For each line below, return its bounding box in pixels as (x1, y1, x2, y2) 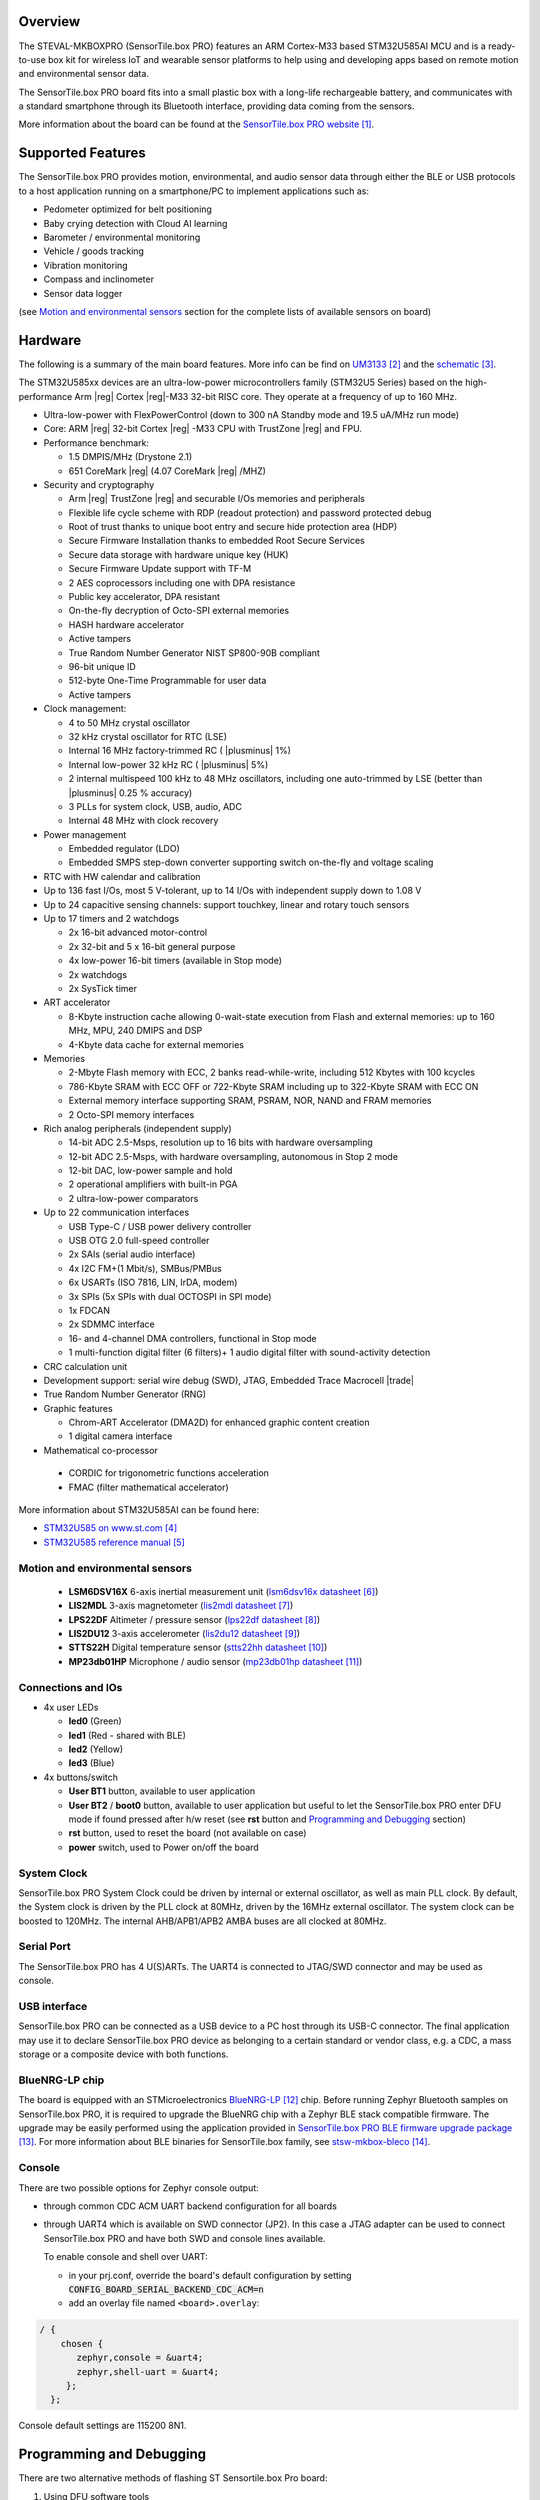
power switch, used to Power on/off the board (68, 1841, 259, 1853)
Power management (43, 828, 127, 840)
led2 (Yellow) (68, 1743, 124, 1755)
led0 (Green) (68, 1715, 122, 1727)
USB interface (18, 2000, 88, 2013)
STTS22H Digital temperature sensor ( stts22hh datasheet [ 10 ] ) (68, 1641, 328, 1654)
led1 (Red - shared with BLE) (68, 1729, 187, 1741)
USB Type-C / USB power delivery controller (68, 1220, 252, 1232)
